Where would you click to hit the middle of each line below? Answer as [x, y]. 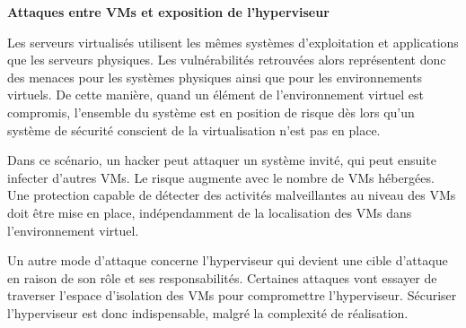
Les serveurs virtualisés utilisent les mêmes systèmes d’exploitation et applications [233, 42]
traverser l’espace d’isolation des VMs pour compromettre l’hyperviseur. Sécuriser [232, 295]
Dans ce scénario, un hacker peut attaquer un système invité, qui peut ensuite [222, 160]
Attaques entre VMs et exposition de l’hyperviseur [168, 12]
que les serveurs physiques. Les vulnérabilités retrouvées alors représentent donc [227, 60]
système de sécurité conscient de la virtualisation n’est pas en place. [194, 129]
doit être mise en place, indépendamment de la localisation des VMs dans [210, 212]
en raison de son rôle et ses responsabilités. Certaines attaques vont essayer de [222, 277]
